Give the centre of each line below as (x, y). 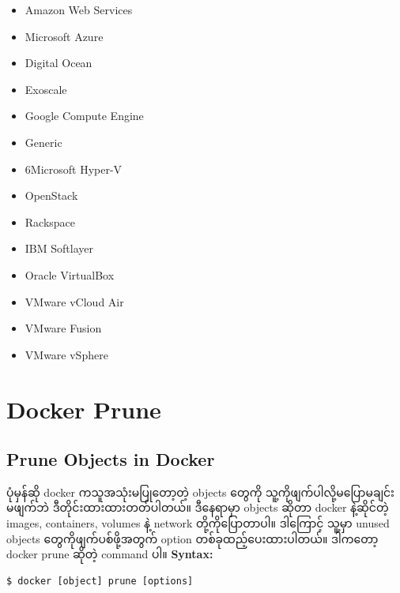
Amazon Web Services (79, 9)
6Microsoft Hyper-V (74, 169)
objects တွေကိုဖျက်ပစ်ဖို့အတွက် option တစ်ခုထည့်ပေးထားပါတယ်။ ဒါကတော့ (192, 538)
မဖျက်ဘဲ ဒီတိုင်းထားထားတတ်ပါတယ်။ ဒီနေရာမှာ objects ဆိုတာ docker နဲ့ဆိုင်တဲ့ (198, 507)
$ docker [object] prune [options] (100, 581)
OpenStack (51, 195)
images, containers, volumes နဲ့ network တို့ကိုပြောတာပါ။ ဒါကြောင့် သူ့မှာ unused (198, 523)
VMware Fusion (63, 328)
